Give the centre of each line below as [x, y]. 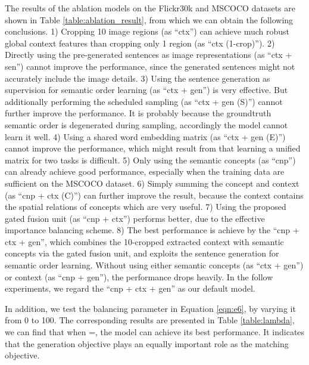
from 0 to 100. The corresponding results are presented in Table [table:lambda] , [150, 320]
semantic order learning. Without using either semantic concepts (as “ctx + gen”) [154, 265]
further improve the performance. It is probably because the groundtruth [138, 113]
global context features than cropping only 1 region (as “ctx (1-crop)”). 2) [140, 43]
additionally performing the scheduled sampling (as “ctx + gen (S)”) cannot [144, 101]
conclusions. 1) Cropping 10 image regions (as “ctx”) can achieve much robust [147, 31]
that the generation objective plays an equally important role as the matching [147, 343]
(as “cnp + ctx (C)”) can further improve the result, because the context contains [154, 195]
